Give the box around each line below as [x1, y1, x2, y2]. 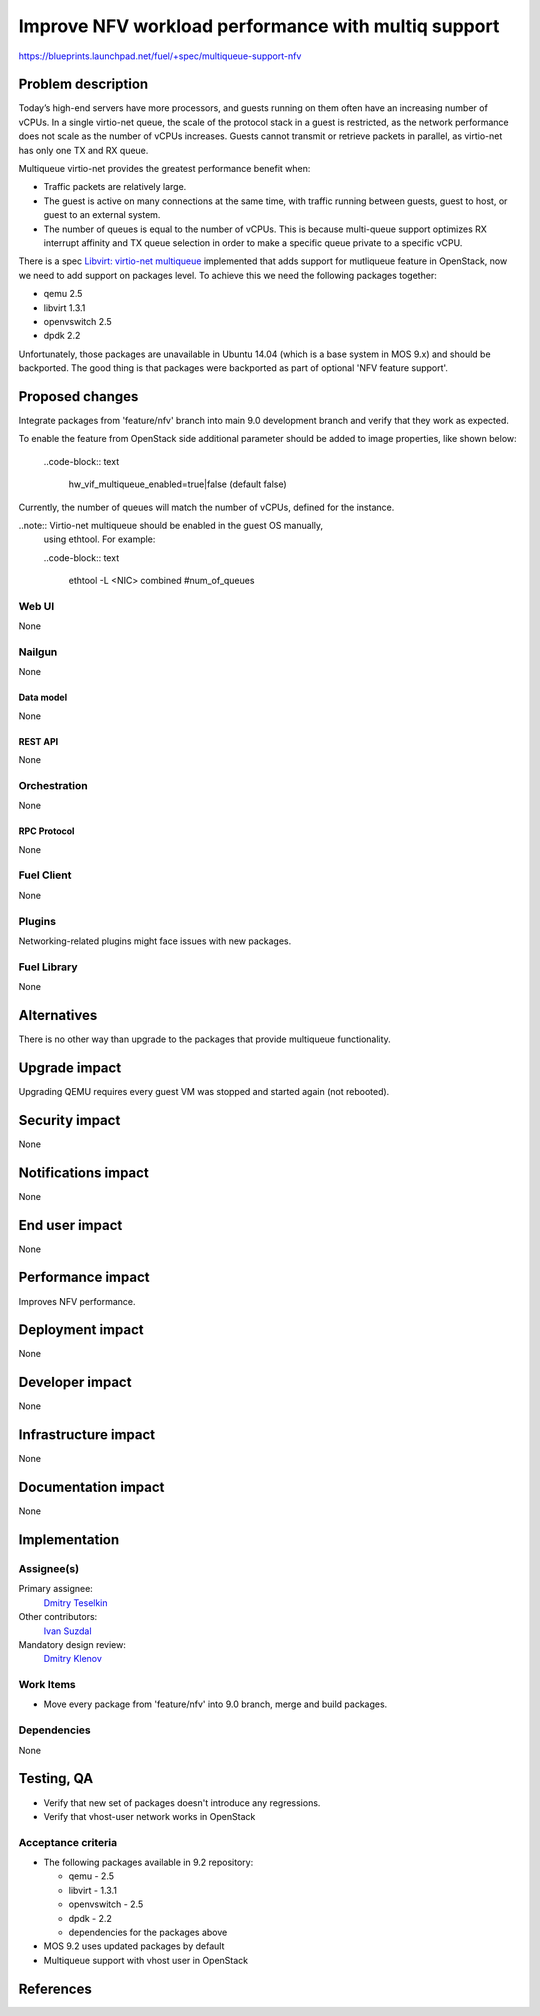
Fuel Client [18, 868, 72, 882]
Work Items [18, 1678, 76, 1692]
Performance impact [18, 1269, 150, 1286]
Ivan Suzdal [43, 1625, 92, 1637]
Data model [18, 691, 68, 704]
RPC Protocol [18, 825, 75, 837]
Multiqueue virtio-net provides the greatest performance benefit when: [18, 163, 311, 175]
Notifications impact [18, 1164, 149, 1181]
